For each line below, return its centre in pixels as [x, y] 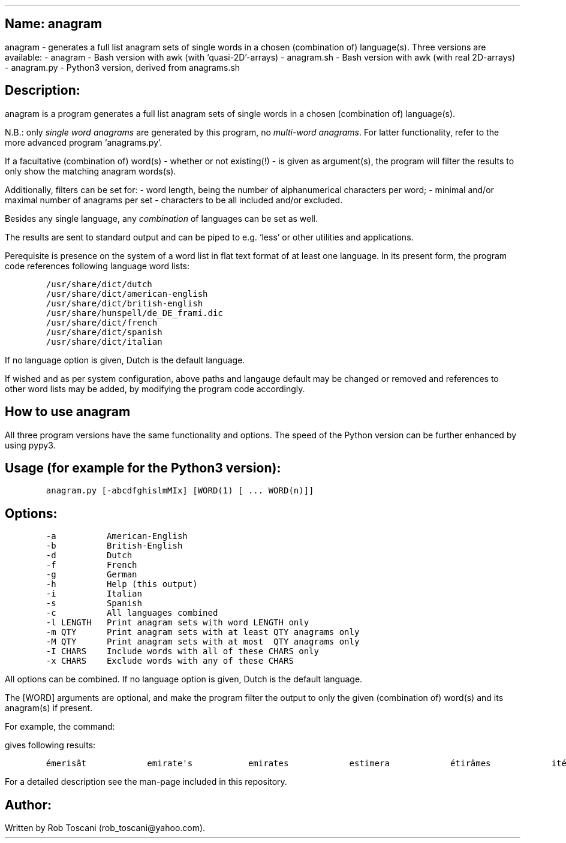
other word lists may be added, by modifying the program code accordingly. [155, 389]
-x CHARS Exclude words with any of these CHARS [170, 661]
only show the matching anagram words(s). [91, 171]
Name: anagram [54, 24]
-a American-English [117, 536]
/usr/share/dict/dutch [99, 284]
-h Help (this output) [122, 584]
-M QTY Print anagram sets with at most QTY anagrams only [203, 642]
